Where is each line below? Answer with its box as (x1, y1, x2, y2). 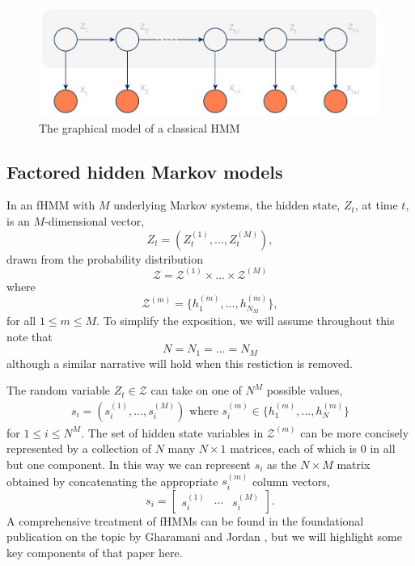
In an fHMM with (6, 196, 95, 213)
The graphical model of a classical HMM (39, 119, 240, 136)
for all (6, 311, 36, 328)
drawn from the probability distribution (6, 250, 203, 267)
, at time (354, 196, 398, 213)
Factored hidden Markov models (6, 158, 283, 184)
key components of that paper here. (6, 544, 183, 560)
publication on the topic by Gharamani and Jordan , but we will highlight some (6, 528, 402, 545)
